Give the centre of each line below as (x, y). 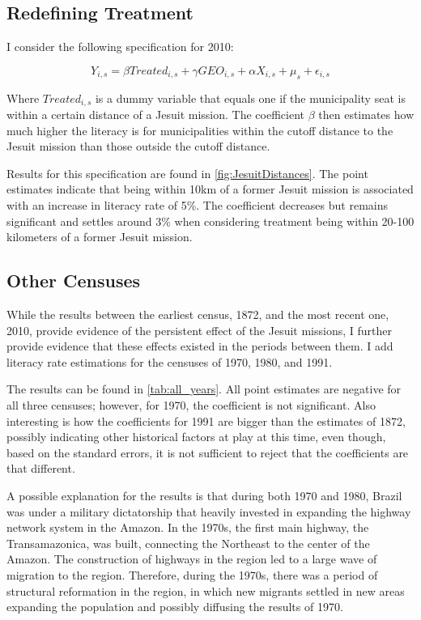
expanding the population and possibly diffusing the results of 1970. (175, 607)
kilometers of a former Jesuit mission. (100, 237)
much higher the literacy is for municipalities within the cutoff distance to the (200, 130)
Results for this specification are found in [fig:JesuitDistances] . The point (187, 173)
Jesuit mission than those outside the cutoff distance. (138, 146)
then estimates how (366, 115)
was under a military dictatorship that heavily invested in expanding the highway (209, 511)
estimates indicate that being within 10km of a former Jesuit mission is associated (210, 189)
